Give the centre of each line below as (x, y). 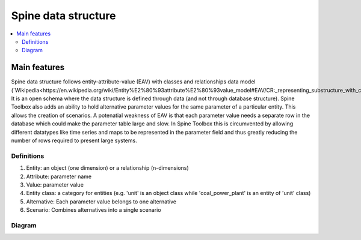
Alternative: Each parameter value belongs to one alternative (101, 202)
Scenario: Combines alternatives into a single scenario (94, 210)
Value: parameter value (55, 184)
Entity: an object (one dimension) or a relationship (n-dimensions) (107, 168)
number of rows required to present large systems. (74, 140)
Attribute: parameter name (59, 176)
